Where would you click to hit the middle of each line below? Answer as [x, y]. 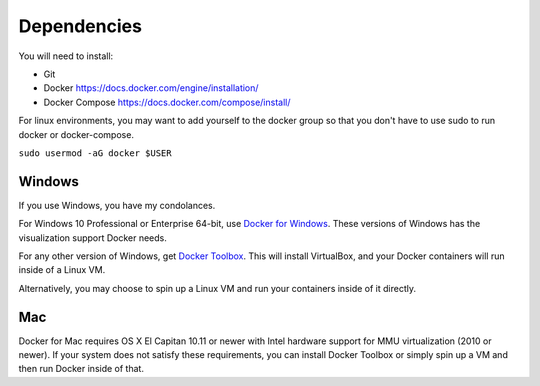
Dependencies [80, 26]
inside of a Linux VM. [62, 270]
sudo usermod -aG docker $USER [95, 153]
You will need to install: [66, 56]
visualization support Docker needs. [92, 237]
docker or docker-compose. [76, 134]
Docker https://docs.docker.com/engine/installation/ [151, 88]
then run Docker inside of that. [81, 369]
